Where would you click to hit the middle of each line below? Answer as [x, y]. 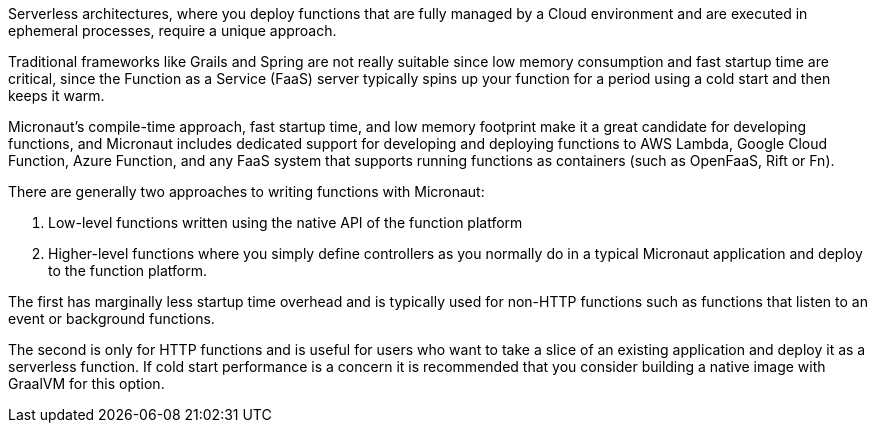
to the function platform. [128, 270]
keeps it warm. [56, 95]
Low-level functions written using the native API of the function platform [285, 222]
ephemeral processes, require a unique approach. [172, 30]
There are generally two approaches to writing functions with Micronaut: [246, 191]
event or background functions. [111, 318]
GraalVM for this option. [86, 383]
